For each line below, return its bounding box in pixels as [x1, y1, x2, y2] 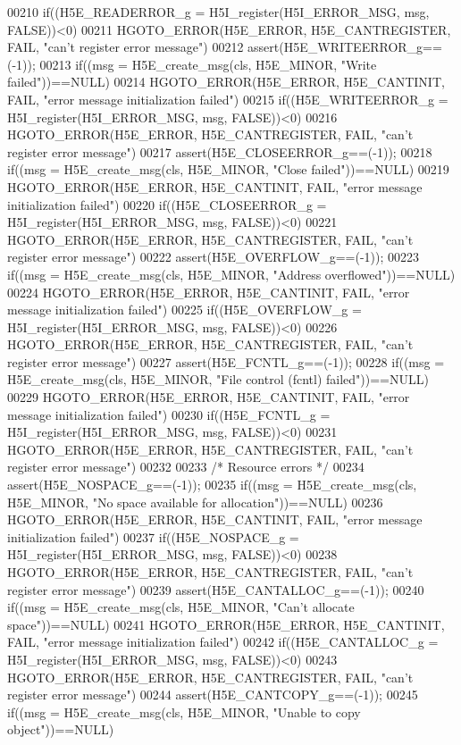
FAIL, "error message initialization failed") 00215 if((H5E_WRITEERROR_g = [7, 89, 448, 108]
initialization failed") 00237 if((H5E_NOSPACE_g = [7, 527, 299, 546]
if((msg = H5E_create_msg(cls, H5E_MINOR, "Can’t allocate [7, 598, 355, 616]
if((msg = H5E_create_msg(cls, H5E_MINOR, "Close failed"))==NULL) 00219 [7, 160, 449, 179]
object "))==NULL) [7, 720, 114, 739]
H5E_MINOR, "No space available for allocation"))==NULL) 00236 [7, 492, 383, 511]
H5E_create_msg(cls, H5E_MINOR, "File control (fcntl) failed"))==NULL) [7, 370, 429, 389]
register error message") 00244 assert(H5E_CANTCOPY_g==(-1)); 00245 [7, 685, 418, 704]
